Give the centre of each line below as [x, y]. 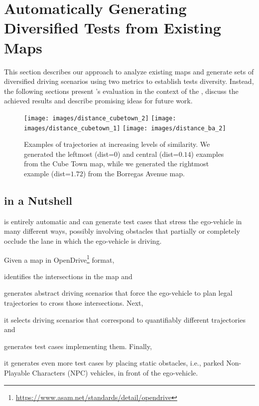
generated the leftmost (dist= [69, 154]
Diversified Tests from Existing [113, 28]
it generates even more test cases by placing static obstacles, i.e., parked [114, 363]
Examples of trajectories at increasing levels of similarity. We [117, 144]
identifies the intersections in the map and [68, 276]
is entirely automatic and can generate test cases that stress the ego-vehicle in [123, 221]
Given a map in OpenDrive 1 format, [59, 259]
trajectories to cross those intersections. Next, [74, 302]
